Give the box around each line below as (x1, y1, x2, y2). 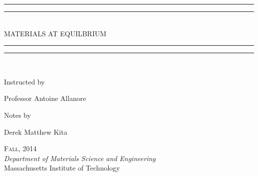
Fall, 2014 (4, 143, 37, 154)
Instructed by (4, 76, 45, 87)
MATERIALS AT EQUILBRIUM (4, 28, 107, 38)
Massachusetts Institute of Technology (4, 163, 120, 173)
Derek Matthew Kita (4, 126, 67, 137)
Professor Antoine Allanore (4, 93, 86, 103)
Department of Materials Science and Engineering (4, 153, 156, 163)
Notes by (4, 109, 31, 120)
